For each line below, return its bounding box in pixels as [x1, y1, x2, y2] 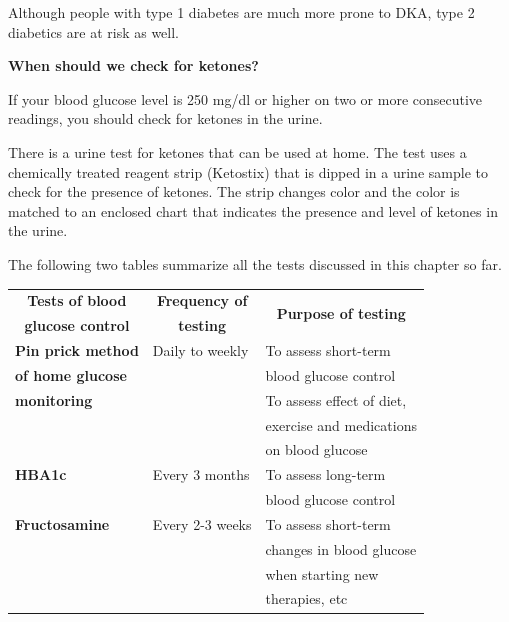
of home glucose [15, 364, 127, 385]
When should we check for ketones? [8, 55, 259, 76]
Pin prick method [15, 339, 139, 360]
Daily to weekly [152, 339, 249, 360]
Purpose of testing [276, 302, 406, 323]
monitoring [15, 389, 93, 410]
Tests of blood [27, 290, 127, 311]
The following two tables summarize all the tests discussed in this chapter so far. [8, 253, 502, 274]
